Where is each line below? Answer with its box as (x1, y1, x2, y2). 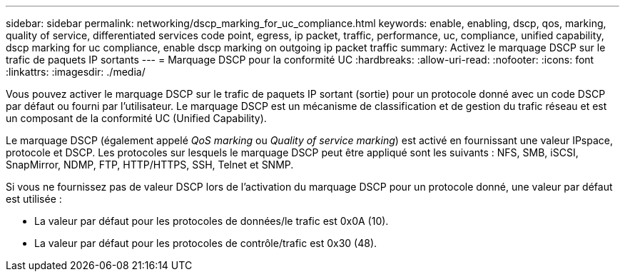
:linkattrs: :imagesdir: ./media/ (6, 66, 146, 78)
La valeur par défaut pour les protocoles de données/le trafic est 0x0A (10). (34, 215, 389, 227)
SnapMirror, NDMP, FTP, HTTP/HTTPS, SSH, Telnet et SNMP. (6, 158, 294, 171)
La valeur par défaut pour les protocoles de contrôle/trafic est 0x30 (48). (34, 237, 377, 249)
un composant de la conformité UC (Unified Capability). (6, 112, 267, 124)
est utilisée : (6, 193, 62, 205)
